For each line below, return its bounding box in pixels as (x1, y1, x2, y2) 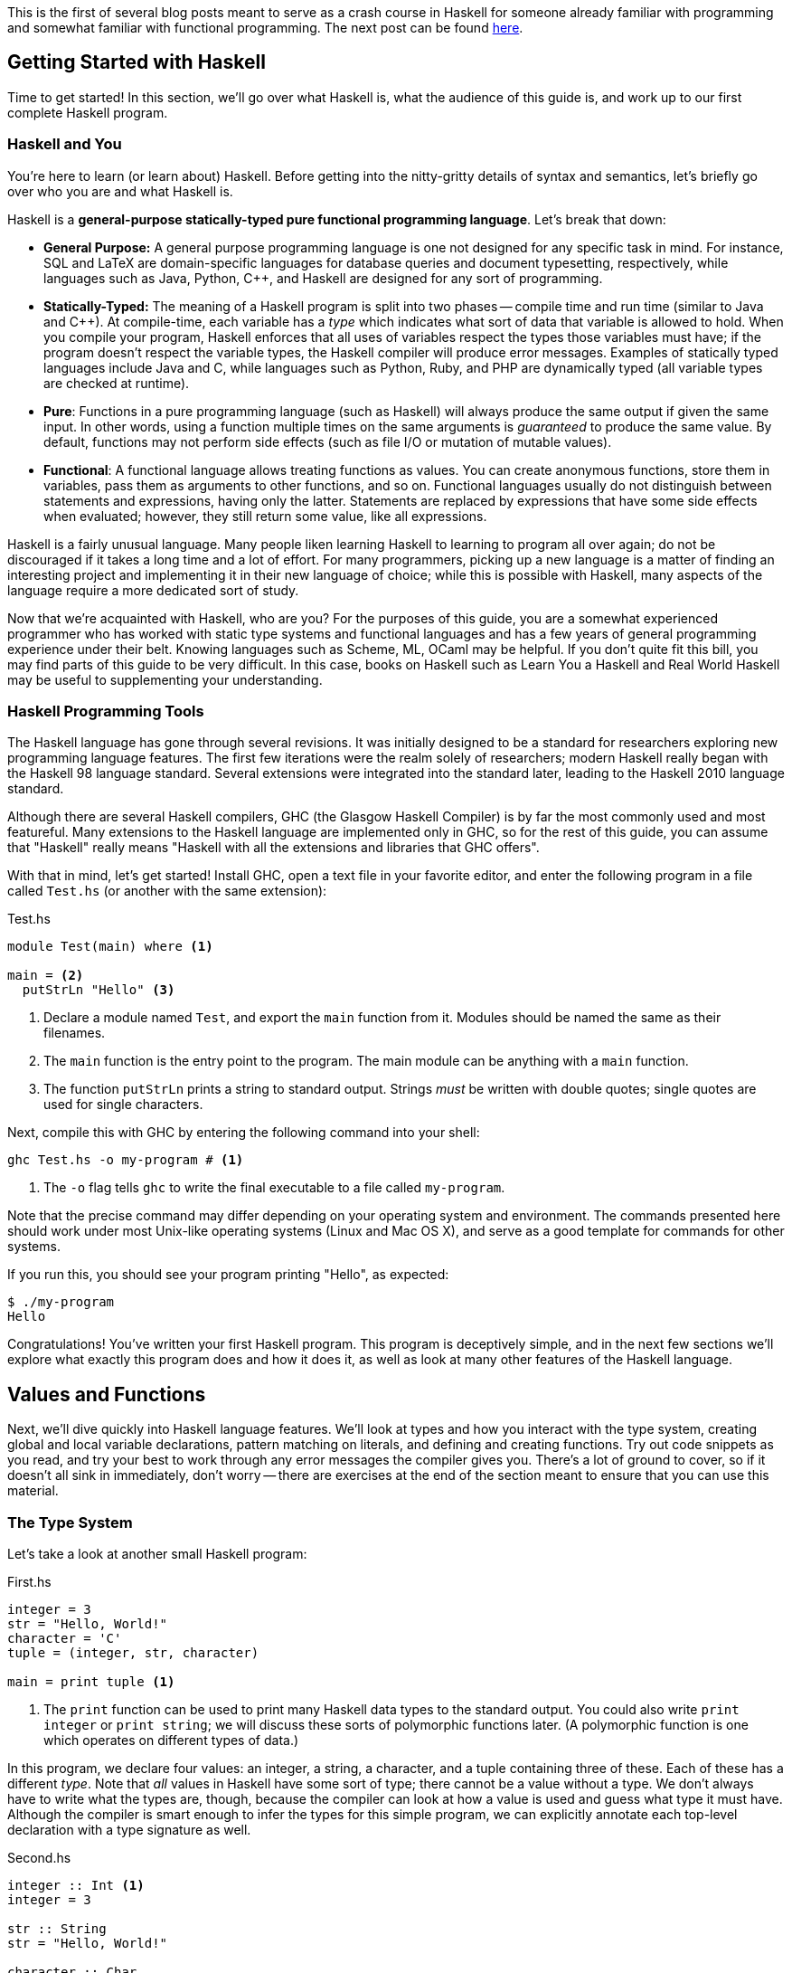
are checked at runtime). (43, 375, 190, 391)
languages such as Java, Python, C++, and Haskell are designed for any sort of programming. (43, 270, 603, 286)
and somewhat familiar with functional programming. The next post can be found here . (7, 20, 523, 35)
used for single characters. (43, 1096, 203, 1113)
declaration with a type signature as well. (7, 1821, 251, 1837)
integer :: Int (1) (7, 1877, 145, 1892)
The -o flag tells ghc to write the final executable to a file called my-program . (43, 1180, 505, 1196)
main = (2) (7, 968, 84, 983)
